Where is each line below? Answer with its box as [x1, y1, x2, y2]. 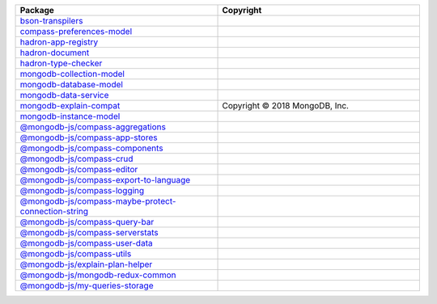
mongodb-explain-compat [19, 100, 121, 111]
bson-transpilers [19, 15, 83, 26]
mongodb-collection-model [19, 69, 125, 79]
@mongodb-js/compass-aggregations [19, 121, 166, 133]
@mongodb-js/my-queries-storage [19, 280, 154, 291]
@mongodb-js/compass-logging [19, 185, 145, 196]
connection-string [19, 206, 89, 217]
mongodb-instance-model [19, 111, 121, 121]
